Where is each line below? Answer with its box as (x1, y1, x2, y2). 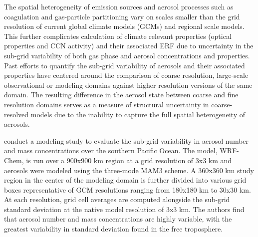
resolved (4, 109, 29, 119)
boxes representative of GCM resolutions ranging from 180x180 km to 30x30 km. (4, 184, 251, 195)
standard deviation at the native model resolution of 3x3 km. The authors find (4, 204, 245, 214)
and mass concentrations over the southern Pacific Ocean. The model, (4, 145, 218, 156)
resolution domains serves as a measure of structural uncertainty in (4, 99, 209, 109)
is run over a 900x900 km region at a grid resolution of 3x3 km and (26, 155, 232, 165)
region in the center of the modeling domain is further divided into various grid (4, 175, 247, 185)
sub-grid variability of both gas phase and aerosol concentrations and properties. (4, 50, 250, 60)
